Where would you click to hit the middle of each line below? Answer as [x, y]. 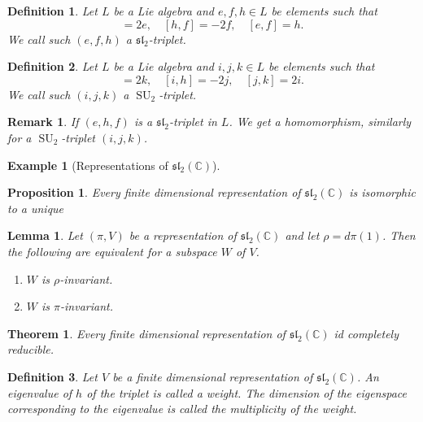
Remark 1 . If [43, 122]
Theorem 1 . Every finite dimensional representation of [146, 333]
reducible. [31, 349]
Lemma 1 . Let [45, 235]
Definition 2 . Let [52, 66]
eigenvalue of [40, 392]
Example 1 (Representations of [88, 165]
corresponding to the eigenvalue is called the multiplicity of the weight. [182, 409]
